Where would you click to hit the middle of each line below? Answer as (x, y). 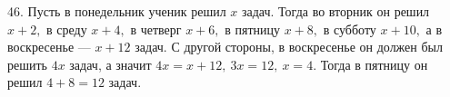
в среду (67, 29)
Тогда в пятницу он (374, 64)
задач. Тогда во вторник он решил (336, 11)
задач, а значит (110, 64)
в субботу (350, 29)
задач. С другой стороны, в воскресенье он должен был (289, 47)
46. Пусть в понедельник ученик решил (117, 11)
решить (27, 64)
